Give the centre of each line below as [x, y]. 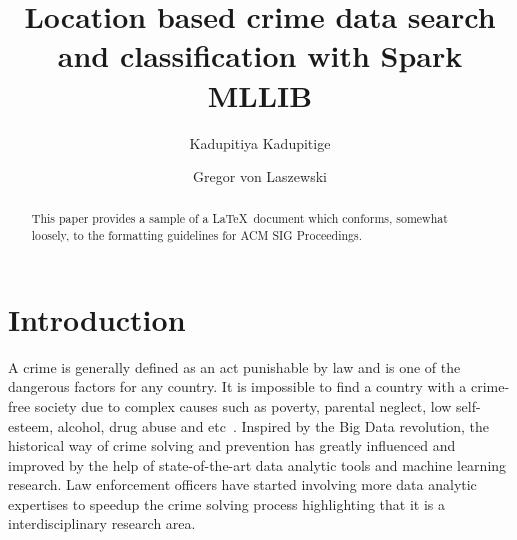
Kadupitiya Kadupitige [260, 142]
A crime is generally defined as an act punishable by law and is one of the [234, 366]
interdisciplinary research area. [102, 523]
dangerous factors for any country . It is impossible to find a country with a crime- [259, 386]
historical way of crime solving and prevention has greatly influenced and [232, 445]
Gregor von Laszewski [260, 176]
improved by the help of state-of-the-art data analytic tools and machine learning [257, 464]
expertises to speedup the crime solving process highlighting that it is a [226, 503]
